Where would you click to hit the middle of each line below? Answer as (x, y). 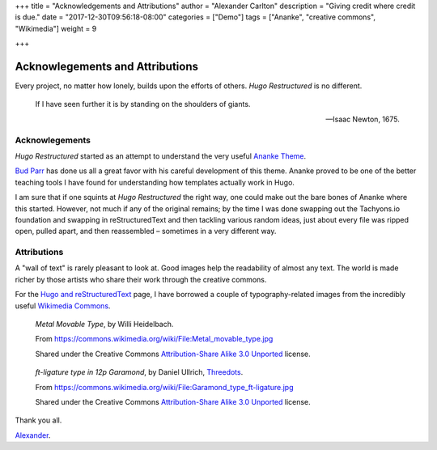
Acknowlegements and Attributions (106, 66)
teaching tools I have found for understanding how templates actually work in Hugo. (155, 182)
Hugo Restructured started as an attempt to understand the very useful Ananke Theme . (161, 156)
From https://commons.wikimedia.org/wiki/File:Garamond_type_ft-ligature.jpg (164, 387)
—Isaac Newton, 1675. (363, 119)
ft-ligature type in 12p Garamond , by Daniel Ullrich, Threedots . (139, 372)
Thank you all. (38, 420)
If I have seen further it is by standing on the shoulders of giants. (143, 104)
